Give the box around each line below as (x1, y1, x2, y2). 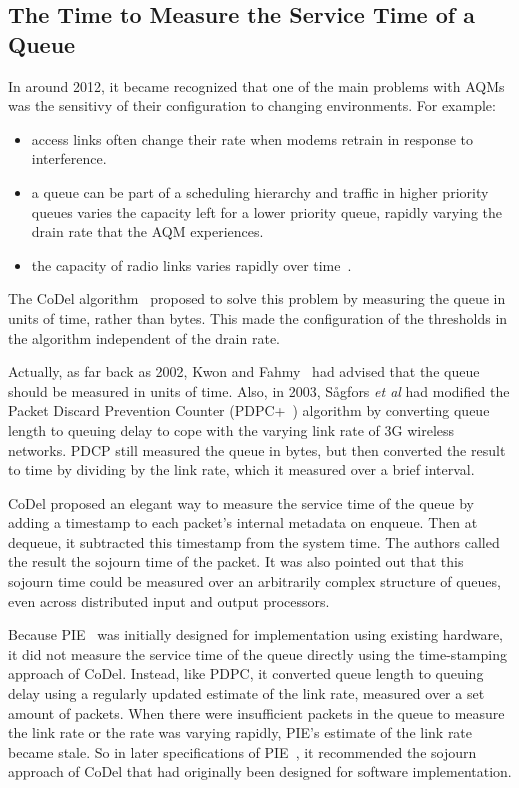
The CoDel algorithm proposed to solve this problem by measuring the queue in (8, 288, 506, 309)
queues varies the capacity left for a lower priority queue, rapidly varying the (31, 201, 503, 222)
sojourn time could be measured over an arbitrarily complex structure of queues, (8, 571, 501, 592)
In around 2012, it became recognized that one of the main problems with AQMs (8, 75, 505, 96)
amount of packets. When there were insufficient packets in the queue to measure (8, 702, 505, 723)
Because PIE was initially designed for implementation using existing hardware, (8, 624, 503, 645)
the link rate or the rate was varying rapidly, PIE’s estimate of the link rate (8, 722, 473, 743)
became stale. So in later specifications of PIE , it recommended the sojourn (8, 741, 477, 762)
